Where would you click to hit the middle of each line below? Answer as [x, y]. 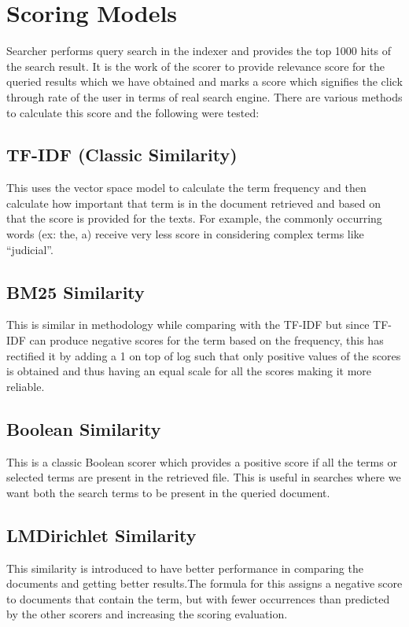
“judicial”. [30, 249]
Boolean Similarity [84, 428]
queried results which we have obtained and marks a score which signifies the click [204, 81]
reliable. [26, 386]
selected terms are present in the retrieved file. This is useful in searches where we [204, 477]
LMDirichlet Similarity [101, 535]
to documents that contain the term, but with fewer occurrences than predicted [198, 598]
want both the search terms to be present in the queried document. [168, 492]
